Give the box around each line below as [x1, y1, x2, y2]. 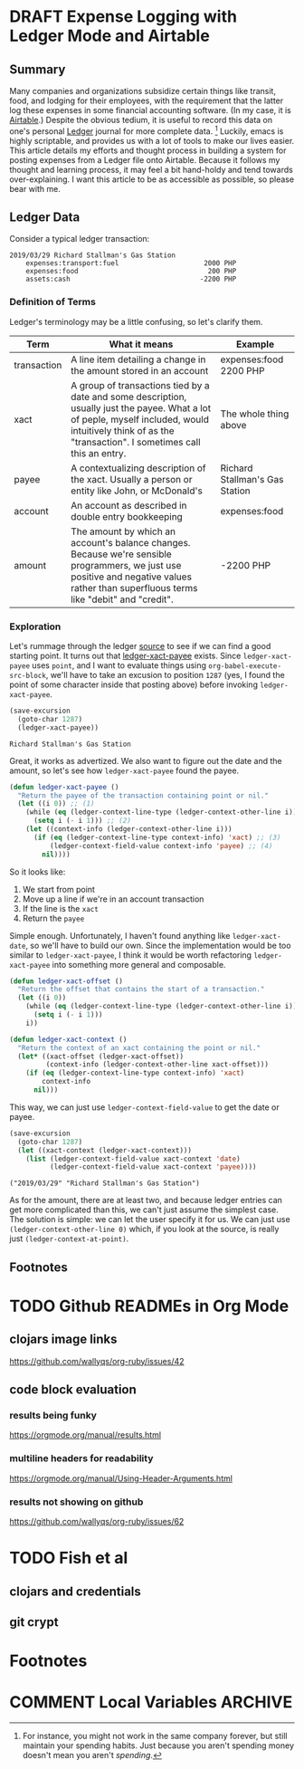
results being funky [9, 1410, 98, 1422]
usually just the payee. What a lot [71, 401, 211, 414]
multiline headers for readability [9, 1452, 154, 1465]
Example [236, 338, 274, 350]
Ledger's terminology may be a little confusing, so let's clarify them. [9, 316, 263, 327]
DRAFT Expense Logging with [9, 6, 238, 27]
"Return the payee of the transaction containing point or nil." [17, 790, 270, 800]
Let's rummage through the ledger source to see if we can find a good [9, 641, 271, 652]
